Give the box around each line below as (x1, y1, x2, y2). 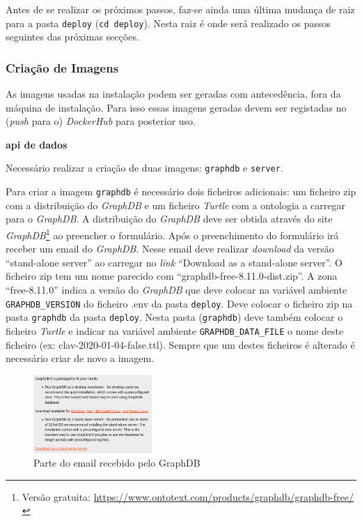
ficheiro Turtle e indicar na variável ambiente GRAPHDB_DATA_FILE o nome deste (6, 323, 344, 338)
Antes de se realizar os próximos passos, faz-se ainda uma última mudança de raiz (6, 2, 355, 16)
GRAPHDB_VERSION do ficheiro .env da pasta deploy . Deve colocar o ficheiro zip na (6, 296, 353, 310)
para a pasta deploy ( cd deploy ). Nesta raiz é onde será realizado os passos (6, 15, 331, 30)
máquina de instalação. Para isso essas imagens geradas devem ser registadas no (6, 100, 347, 114)
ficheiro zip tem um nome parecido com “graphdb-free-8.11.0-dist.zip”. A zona (6, 269, 338, 283)
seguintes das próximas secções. (6, 29, 139, 44)
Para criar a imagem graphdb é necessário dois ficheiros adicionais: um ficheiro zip (6, 184, 356, 199)
